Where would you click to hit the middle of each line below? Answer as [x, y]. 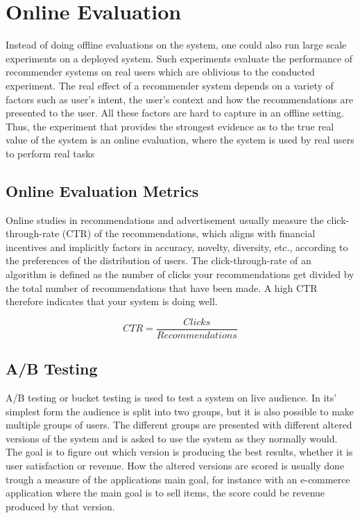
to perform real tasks [50, 153]
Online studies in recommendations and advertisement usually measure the [165, 219]
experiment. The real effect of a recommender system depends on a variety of [170, 85]
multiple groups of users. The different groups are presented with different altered [179, 425]
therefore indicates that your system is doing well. [112, 301]
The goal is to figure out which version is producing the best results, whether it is [179, 452]
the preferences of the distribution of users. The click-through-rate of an [158, 260]
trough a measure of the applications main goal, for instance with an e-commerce [178, 479]
